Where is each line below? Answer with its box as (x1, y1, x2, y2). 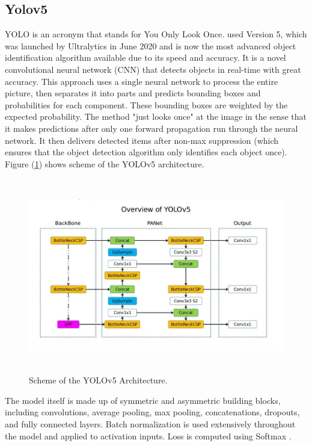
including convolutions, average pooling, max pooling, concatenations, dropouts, (5, 406, 300, 418)
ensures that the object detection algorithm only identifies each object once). (5, 146, 287, 158)
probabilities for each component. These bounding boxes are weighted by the (5, 98, 288, 111)
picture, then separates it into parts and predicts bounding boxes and (5, 87, 261, 99)
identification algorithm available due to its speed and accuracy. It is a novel (5, 51, 286, 64)
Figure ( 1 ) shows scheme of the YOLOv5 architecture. (5, 157, 204, 170)
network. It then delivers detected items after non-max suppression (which (5, 134, 279, 146)
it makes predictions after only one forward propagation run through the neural (5, 122, 298, 134)
